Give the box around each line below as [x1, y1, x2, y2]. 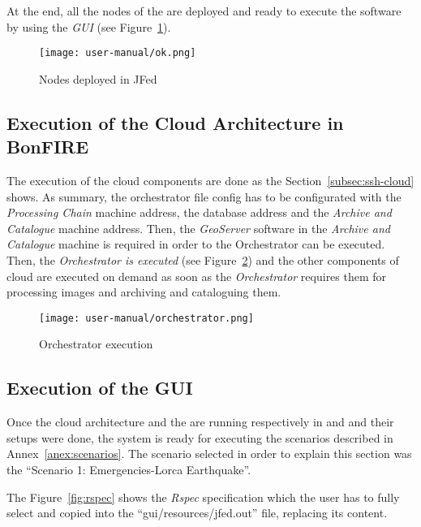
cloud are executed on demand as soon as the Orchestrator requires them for [6, 267, 387, 284]
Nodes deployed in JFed [39, 70, 157, 87]
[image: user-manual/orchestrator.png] [39, 312, 254, 324]
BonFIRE [6, 134, 89, 159]
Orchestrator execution [39, 335, 153, 352]
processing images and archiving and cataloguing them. [6, 283, 281, 300]
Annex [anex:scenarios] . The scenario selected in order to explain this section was [6, 445, 412, 462]
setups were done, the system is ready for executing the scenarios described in [6, 429, 393, 446]
